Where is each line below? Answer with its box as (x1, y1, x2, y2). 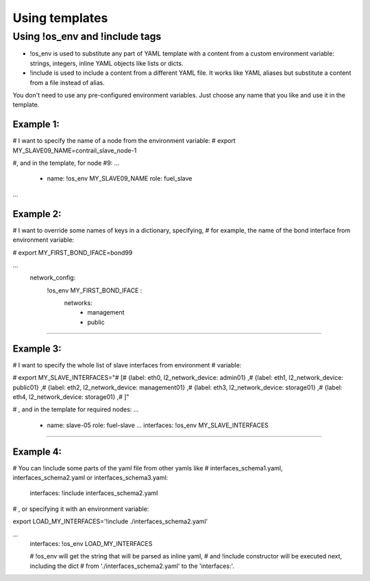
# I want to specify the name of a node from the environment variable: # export (12, 137, 236, 145)
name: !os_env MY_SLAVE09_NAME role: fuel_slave (47, 174, 193, 183)
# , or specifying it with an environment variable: (12, 505, 149, 513)
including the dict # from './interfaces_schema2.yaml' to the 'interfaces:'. (29, 562, 234, 570)
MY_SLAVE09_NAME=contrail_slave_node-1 (12, 146, 137, 155)
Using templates (12, 10, 108, 25)
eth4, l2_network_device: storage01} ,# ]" (12, 392, 129, 401)
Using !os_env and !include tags (12, 30, 162, 43)
